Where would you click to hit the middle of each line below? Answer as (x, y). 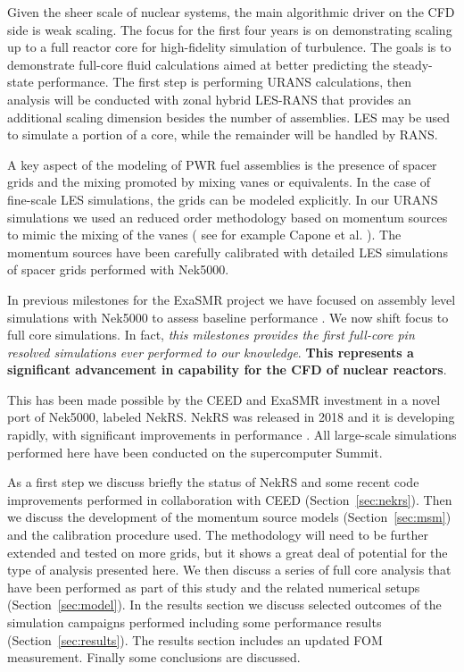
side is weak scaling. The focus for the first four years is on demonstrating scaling (230, 29)
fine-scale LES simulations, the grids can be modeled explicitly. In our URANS (223, 199)
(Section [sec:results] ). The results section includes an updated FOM (195, 639)
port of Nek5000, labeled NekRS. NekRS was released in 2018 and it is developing (231, 417)
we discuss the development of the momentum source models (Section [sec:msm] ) (229, 517)
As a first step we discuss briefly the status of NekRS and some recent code (213, 482)
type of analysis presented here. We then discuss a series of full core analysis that (229, 570)
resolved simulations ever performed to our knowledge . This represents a (211, 352)
